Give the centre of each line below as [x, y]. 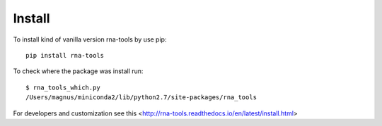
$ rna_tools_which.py [63, 87]
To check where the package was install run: [78, 71]
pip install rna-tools [65, 55]
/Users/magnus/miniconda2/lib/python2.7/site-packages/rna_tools [141, 97]
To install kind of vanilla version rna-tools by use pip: [90, 39]
